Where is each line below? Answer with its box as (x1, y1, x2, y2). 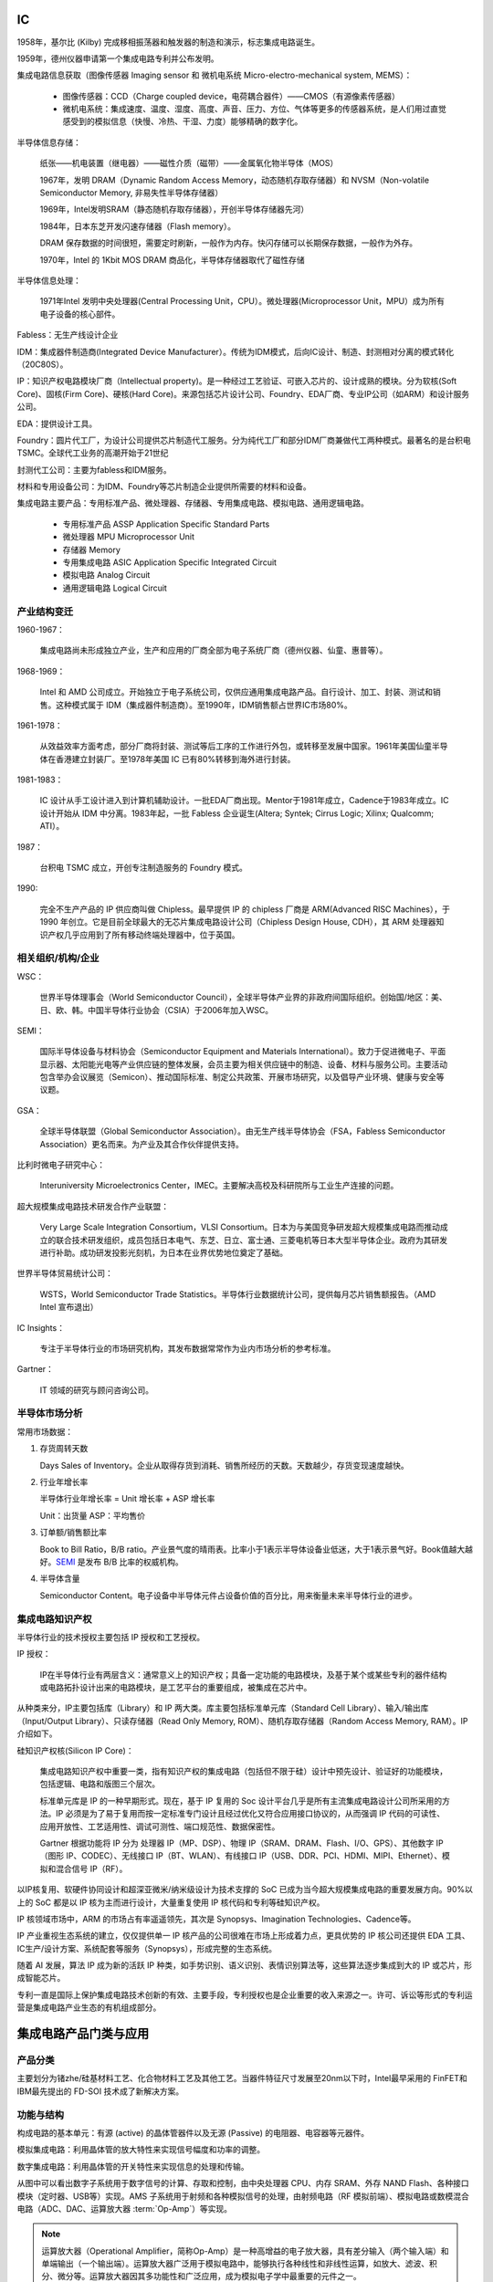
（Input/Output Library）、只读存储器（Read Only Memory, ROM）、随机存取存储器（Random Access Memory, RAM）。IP (16, 1715, 469, 1726)
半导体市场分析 (16, 1407, 83, 1419)
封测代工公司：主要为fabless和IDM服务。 (16, 464, 173, 475)
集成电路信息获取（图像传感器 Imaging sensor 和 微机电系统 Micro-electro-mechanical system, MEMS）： (16, 69, 413, 81)
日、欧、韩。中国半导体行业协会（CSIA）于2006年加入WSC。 (39, 1004, 274, 1015)
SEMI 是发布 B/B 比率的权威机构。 (56, 1556, 184, 1567)
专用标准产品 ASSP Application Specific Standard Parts (62, 518, 270, 529)
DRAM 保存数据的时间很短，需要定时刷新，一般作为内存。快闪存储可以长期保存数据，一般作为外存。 (39, 237, 418, 248)
